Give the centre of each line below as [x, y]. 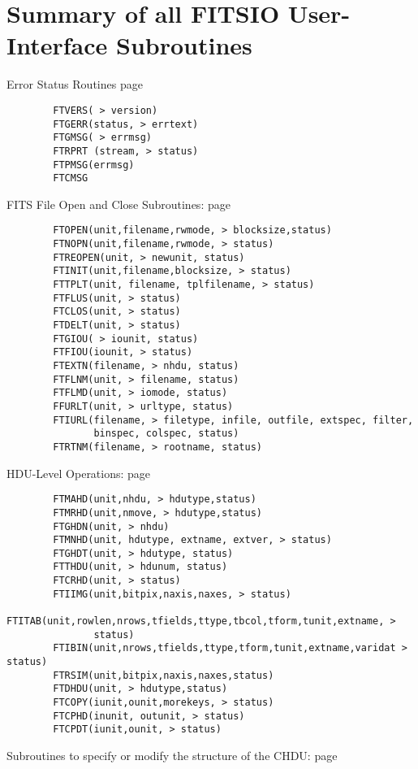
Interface [57, 45]
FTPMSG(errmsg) [94, 165]
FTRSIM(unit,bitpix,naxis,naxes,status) [164, 675]
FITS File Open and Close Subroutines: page [119, 204]
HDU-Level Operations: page [79, 473]
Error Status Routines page [75, 84]
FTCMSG [71, 178]
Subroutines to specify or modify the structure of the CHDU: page [172, 755]
